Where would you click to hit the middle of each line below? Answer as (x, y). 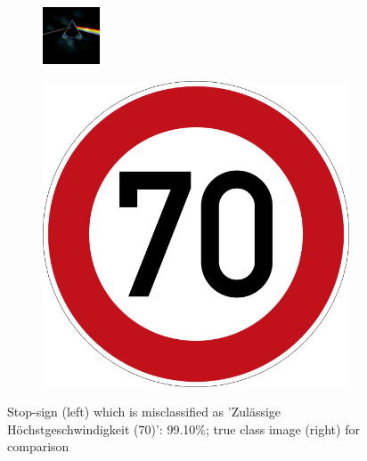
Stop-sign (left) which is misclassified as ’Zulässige (144, 412)
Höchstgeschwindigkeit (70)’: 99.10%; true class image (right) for (183, 429)
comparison (38, 446)
